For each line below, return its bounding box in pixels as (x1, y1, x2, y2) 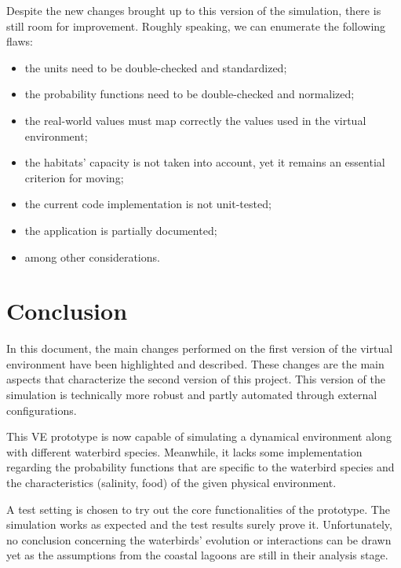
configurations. (6, 401, 77, 418)
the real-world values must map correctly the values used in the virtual (24, 112, 366, 128)
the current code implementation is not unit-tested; (24, 196, 272, 212)
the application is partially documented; (24, 222, 217, 238)
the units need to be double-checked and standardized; (24, 59, 287, 75)
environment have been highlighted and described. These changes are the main (6, 355, 385, 372)
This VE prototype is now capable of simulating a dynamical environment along (6, 428, 392, 445)
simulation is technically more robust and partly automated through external (6, 387, 377, 403)
